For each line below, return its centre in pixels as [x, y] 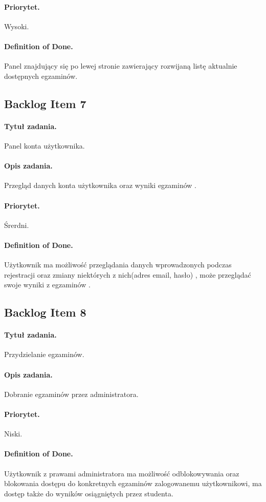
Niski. [13, 434]
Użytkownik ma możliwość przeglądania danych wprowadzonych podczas [118, 265]
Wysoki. [17, 26]
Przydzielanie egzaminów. [44, 354]
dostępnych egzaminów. [41, 76]
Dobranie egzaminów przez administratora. [71, 394]
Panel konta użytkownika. [45, 145]
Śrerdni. [17, 225]
